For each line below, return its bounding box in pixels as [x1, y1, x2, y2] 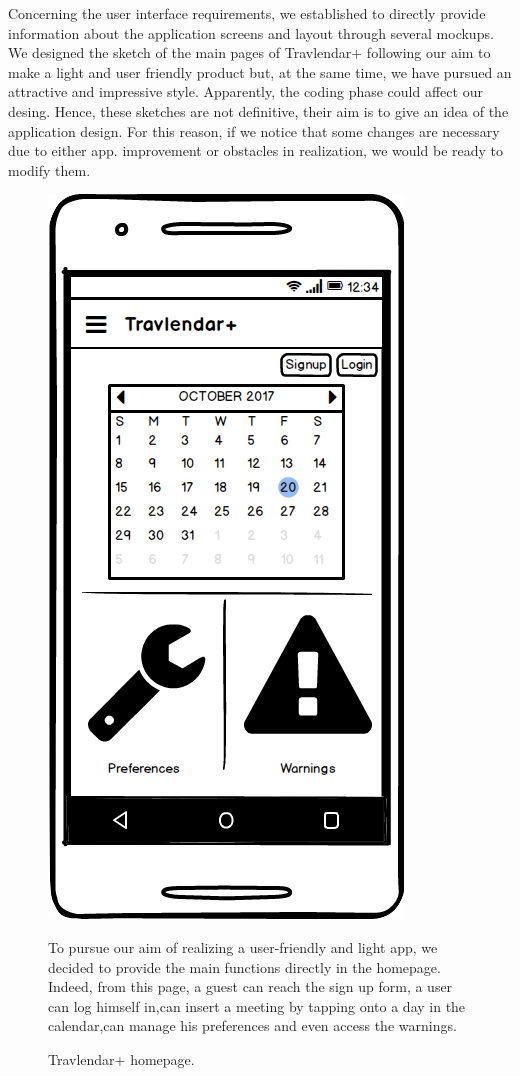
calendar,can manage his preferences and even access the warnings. [48, 1015, 457, 1036]
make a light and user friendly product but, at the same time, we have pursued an [8, 61, 512, 82]
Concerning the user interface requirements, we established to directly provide [8, 3, 486, 23]
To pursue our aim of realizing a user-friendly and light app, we [48, 936, 438, 957]
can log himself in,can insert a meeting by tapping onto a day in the [48, 995, 466, 1016]
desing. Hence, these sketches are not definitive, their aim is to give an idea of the [8, 100, 509, 121]
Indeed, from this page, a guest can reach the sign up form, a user [48, 976, 453, 997]
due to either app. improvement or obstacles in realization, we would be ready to [8, 140, 503, 161]
